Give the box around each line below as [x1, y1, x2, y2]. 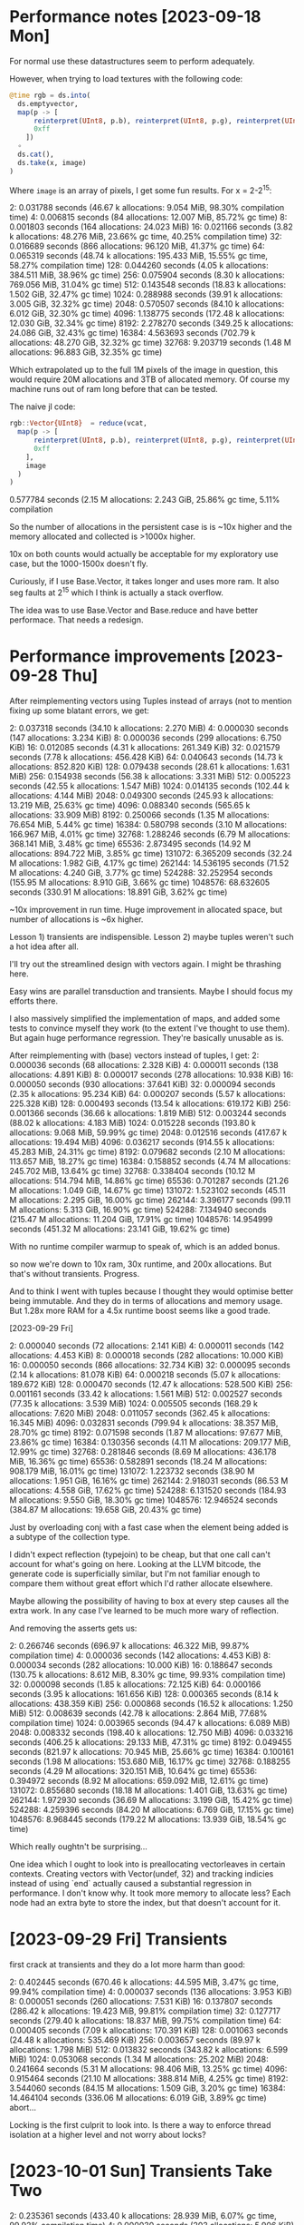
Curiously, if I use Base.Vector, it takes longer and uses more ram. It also [9, 576, 280, 587]
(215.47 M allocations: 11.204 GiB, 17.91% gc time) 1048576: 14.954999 [9, 1213, 273, 1224]
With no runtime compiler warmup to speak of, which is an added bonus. [9, 1240, 280, 1251]
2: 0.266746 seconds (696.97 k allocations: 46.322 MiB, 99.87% [9, 1640, 251, 1651]
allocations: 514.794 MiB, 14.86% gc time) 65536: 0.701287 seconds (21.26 [9, 1175, 290, 1186]
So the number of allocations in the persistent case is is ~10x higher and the [9, 522, 292, 533]
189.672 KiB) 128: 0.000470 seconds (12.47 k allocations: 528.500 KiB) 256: [9, 1378, 293, 1389]
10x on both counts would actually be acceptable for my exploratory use [9, 549, 279, 560]
